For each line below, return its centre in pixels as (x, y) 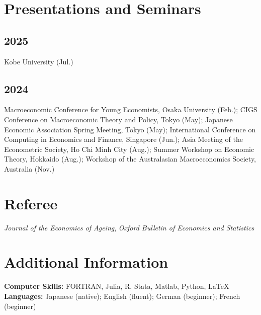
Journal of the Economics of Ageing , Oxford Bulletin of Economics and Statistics (129, 227)
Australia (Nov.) (29, 168)
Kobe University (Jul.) (39, 61)
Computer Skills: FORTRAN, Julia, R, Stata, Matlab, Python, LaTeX (117, 286)
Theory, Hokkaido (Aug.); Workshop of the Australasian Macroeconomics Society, (130, 159)
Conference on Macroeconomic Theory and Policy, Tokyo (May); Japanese (118, 119)
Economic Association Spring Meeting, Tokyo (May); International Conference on (130, 129)
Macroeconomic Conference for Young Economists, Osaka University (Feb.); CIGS (131, 109)
